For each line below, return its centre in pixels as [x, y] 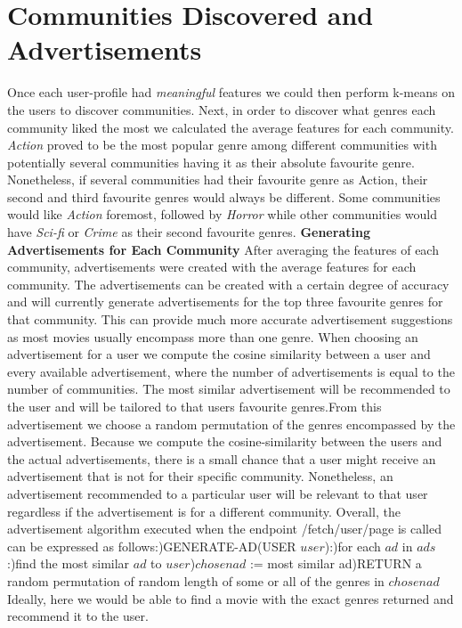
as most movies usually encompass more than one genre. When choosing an [213, 336]
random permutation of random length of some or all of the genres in [196, 580]
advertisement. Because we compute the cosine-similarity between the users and [225, 441]
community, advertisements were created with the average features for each [212, 267]
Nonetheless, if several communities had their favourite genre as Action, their [218, 179]
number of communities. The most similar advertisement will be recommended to [229, 389]
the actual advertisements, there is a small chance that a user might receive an [222, 458]
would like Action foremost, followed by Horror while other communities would [222, 214]
